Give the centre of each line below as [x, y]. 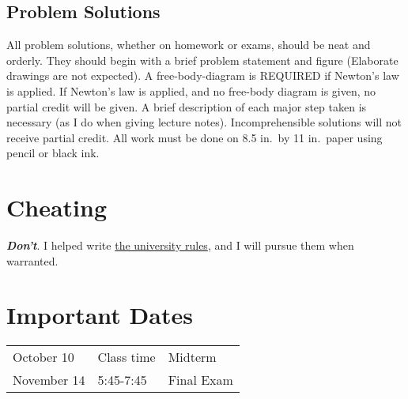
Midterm [192, 357]
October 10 [43, 357]
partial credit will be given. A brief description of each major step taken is [187, 106]
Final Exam [200, 380]
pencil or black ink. [53, 153]
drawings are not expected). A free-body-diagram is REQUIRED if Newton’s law [203, 75]
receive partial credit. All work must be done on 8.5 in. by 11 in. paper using [195, 137]
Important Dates [100, 315]
